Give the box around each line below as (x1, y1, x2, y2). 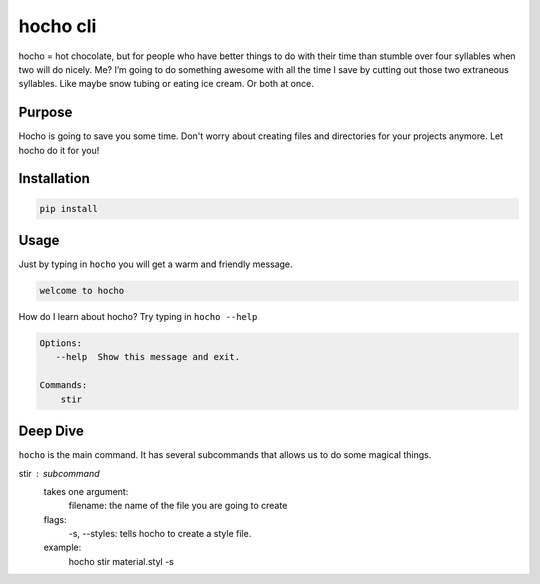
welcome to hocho (39, 285, 125, 297)
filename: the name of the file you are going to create (68, 500, 288, 512)
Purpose (18, 104, 73, 121)
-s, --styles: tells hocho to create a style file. (68, 528, 252, 540)
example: (43, 541, 82, 554)
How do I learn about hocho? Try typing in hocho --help (18, 311, 258, 323)
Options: (39, 338, 83, 349)
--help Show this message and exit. (55, 351, 240, 363)
